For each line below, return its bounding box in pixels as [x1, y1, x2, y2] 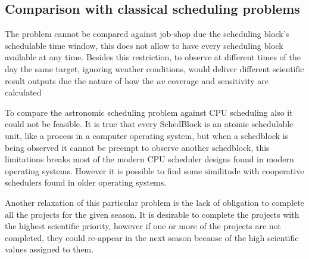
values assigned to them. [5, 243, 94, 255]
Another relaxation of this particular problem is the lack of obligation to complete [5, 196, 304, 208]
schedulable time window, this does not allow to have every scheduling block [5, 39, 283, 51]
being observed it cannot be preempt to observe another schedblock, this [5, 141, 270, 153]
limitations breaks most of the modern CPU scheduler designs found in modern [5, 153, 294, 165]
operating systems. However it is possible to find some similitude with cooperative [5, 164, 304, 177]
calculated [5, 86, 42, 98]
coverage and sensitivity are [168, 74, 269, 87]
